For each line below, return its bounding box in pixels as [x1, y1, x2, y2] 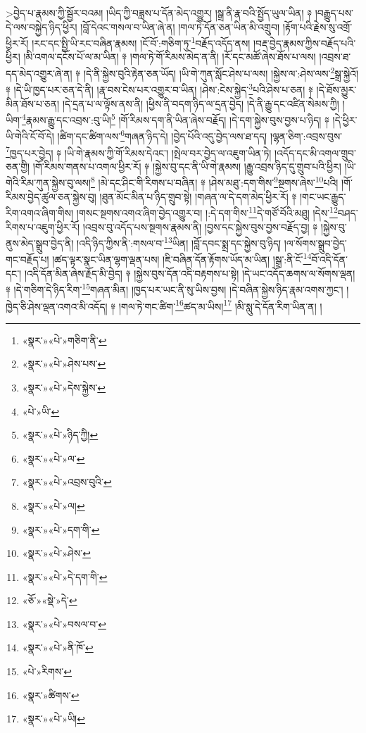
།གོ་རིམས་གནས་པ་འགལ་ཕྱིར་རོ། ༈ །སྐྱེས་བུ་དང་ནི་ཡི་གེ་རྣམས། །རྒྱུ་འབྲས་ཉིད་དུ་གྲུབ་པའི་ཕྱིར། [32, 158, 341, 173]
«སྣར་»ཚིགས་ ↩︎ [22, 687, 80, 702]
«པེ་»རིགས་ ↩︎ [22, 664, 72, 679]
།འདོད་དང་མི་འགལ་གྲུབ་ [274, 145, 356, 160]
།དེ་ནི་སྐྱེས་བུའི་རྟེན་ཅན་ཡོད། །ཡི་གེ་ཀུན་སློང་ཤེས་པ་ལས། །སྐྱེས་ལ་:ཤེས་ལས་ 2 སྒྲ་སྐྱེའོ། [83, 64, 359, 80]
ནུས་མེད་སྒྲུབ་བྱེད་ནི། [6, 235, 74, 250]
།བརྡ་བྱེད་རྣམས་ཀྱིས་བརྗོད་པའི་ [253, 35, 356, 50]
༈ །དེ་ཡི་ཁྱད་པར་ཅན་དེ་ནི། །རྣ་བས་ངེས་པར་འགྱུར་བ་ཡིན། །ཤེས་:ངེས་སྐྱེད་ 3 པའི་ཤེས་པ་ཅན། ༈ [6, 80, 313, 96]
